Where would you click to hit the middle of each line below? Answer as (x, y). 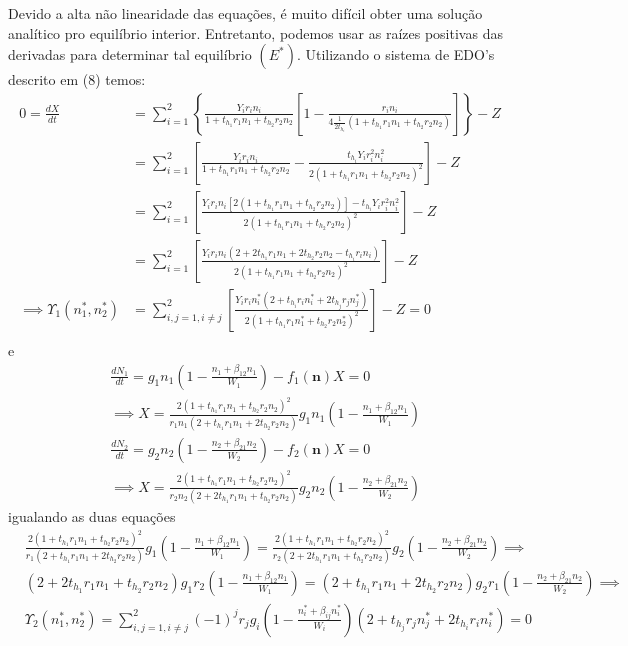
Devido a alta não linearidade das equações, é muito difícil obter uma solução (245, 13)
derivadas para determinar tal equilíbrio (130, 54)
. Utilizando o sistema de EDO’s (395, 54)
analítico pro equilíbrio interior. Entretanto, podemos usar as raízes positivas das (255, 32)
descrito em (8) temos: (77, 79)
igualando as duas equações (92, 516)
